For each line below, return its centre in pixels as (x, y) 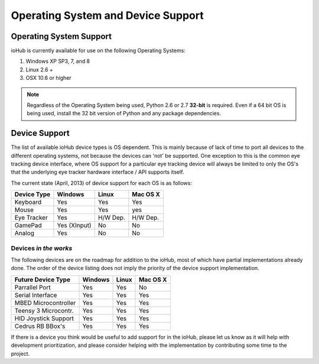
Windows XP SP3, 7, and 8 (58, 61)
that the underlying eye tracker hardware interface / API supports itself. (97, 172)
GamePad (28, 226)
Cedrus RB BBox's (40, 326)
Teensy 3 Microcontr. (44, 310)
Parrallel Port (32, 287)
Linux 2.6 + (39, 69)
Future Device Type (43, 279)
